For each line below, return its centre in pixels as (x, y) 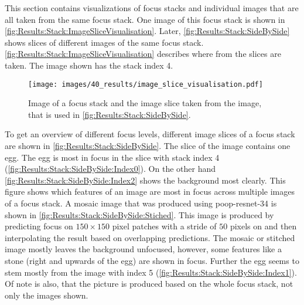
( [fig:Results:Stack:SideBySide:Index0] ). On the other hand (110, 169)
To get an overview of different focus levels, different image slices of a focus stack (150, 134)
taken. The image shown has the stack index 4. (89, 65)
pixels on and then (263, 226)
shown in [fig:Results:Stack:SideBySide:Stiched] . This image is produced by (139, 214)
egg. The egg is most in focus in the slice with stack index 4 (112, 157)
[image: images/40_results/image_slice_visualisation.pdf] (146, 84)
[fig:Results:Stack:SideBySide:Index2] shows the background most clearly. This (145, 180)
